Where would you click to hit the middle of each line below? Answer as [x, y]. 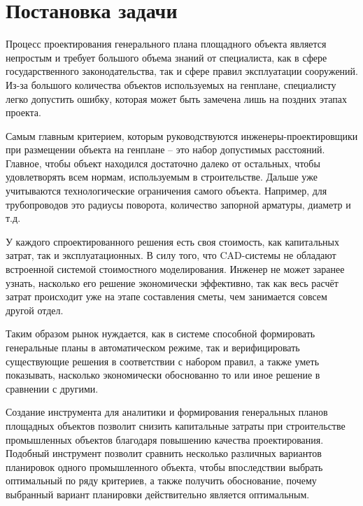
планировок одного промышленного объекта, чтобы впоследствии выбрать [164, 466]
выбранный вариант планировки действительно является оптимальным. [158, 494]
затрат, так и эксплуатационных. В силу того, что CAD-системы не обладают [171, 255]
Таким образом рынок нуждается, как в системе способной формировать [161, 333]
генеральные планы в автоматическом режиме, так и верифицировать [153, 347]
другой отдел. [35, 310]
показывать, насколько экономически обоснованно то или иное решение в [163, 375]
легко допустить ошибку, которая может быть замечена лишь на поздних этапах [177, 98]
